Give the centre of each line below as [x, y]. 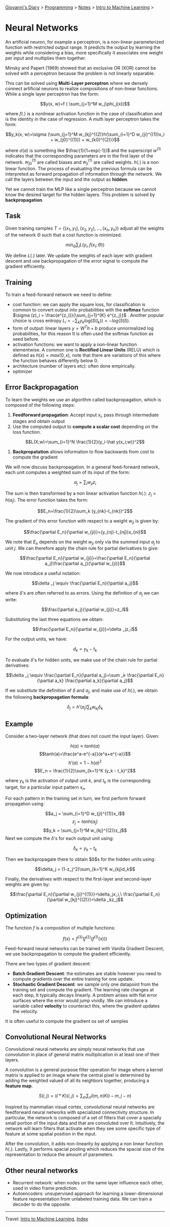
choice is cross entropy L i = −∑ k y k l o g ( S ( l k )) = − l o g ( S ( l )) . [71, 321]
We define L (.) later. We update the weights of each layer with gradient [79, 255]
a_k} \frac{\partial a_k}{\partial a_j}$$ [94, 681]
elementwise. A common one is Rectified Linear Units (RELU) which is [86, 349]
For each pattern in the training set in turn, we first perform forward [75, 798]
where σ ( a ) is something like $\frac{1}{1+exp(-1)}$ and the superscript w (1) [83, 150]
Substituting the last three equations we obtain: [54, 620]
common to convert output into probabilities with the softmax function [86, 310]
